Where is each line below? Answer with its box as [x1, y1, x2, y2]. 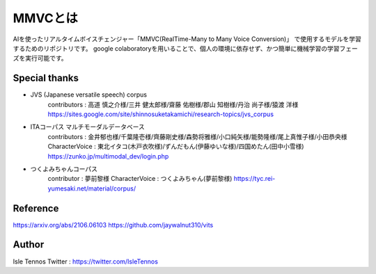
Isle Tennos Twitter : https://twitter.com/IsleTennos [13, 257, 158, 266]
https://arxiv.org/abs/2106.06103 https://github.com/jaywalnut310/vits [13, 220, 214, 229]
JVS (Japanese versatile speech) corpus [30, 90, 148, 99]
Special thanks [13, 72, 79, 84]
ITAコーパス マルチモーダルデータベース [30, 122, 146, 131]
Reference [13, 202, 59, 214]
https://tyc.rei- [233, 175, 276, 183]
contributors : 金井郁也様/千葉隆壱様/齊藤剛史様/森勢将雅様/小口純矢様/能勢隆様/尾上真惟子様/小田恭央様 [47, 132, 347, 140]
